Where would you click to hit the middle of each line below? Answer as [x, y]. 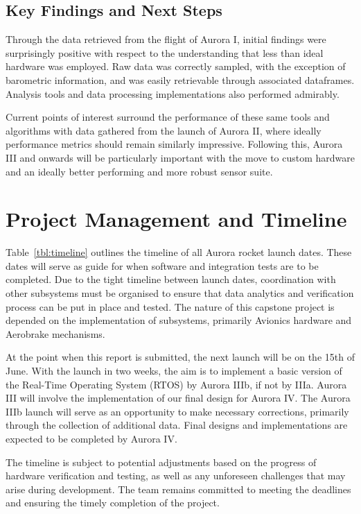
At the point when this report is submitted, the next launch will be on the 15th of [180, 357]
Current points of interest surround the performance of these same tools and [168, 117]
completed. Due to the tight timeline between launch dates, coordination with [171, 279]
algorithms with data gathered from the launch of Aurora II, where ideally [164, 130]
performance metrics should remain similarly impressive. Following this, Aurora [174, 144]
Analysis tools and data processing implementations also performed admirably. [173, 93]
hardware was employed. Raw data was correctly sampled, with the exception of [176, 66]
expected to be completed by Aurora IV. [91, 438]
